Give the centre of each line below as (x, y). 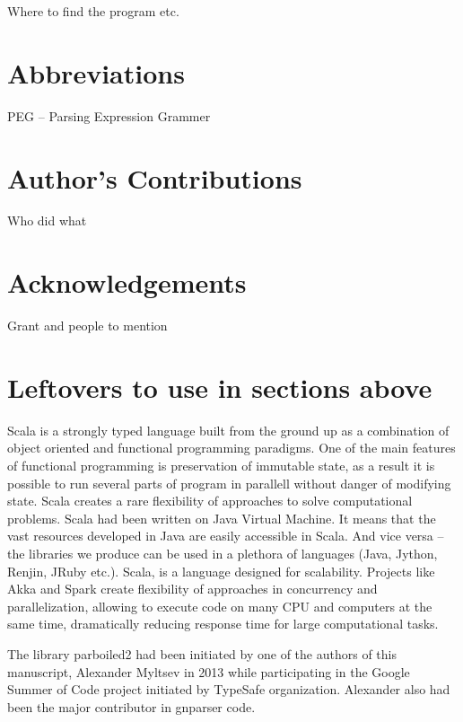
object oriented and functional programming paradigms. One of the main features (231, 448)
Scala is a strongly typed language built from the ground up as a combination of (228, 430)
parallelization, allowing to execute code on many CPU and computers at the (220, 606)
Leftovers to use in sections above (220, 387)
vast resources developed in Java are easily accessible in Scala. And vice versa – (226, 536)
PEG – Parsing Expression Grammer (109, 115)
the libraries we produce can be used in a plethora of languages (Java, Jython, (223, 554)
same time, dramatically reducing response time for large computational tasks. (223, 624)
